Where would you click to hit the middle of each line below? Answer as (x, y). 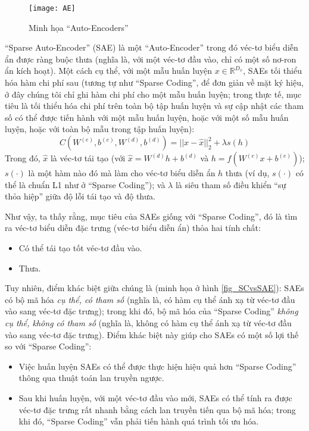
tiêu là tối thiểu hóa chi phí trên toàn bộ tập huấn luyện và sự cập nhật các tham (154, 106)
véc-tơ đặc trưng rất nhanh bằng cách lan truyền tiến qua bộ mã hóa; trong (157, 409)
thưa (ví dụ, (247, 173)
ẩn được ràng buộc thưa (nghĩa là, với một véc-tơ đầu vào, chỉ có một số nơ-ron (151, 59)
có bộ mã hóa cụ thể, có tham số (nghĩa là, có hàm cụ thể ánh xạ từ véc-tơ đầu (150, 299)
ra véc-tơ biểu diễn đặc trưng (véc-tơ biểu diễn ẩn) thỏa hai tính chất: (133, 228)
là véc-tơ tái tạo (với (88, 158)
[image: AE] (52, 8)
